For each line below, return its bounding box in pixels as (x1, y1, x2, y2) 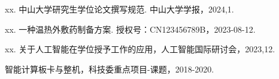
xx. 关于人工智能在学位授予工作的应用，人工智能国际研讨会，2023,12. (5, 43, 275, 55)
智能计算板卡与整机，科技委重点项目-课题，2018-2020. (5, 62, 214, 75)
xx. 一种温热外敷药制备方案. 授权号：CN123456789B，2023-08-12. (5, 23, 256, 35)
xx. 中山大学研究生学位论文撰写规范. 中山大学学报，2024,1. (5, 3, 234, 15)
